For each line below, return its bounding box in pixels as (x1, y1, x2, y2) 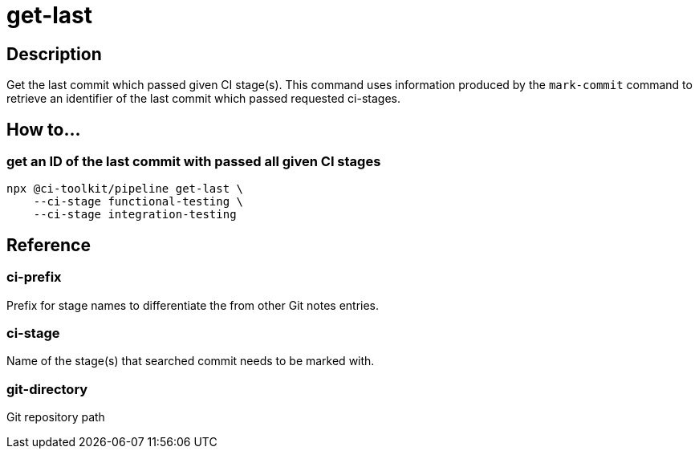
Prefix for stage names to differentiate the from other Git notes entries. (6, 298, 380, 312)
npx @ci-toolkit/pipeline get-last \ (6, 182, 244, 196)
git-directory (6, 380, 88, 397)
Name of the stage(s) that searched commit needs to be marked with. (6, 354, 375, 368)
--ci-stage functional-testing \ (33, 195, 244, 209)
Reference (6, 234, 91, 255)
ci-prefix (6, 269, 62, 286)
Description (6, 43, 102, 64)
